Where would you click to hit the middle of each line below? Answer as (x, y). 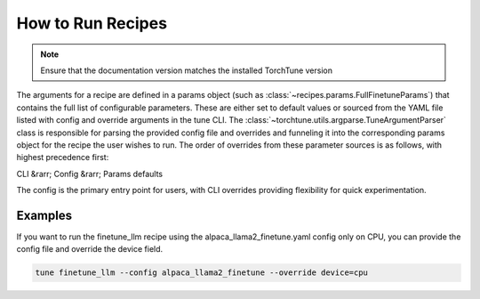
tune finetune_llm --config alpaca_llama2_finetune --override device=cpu (202, 273)
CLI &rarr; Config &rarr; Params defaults (90, 174)
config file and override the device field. (90, 249)
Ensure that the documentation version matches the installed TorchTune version (187, 70)
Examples (44, 215)
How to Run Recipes (92, 23)
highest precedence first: (63, 158)
